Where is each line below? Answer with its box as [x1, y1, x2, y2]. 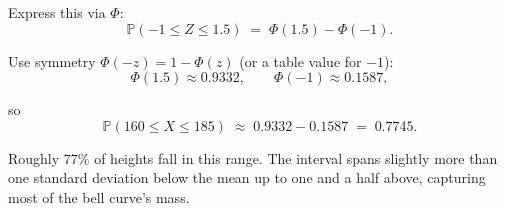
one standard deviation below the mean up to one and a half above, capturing [8, 167, 486, 188]
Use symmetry [8, 50, 96, 71]
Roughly [8, 147, 60, 168]
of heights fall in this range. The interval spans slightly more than [94, 147, 498, 168]
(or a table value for [239, 50, 362, 71]
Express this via [8, 2, 106, 22]
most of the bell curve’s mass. [8, 186, 190, 207]
